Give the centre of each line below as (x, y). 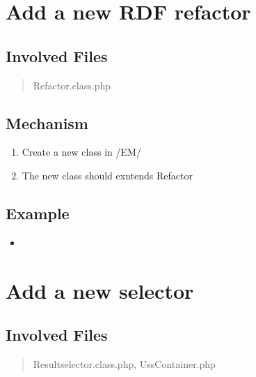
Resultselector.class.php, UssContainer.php (124, 363)
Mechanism (47, 123)
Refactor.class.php (72, 85)
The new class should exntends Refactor (107, 175)
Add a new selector (100, 290)
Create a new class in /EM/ (81, 152)
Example (38, 213)
